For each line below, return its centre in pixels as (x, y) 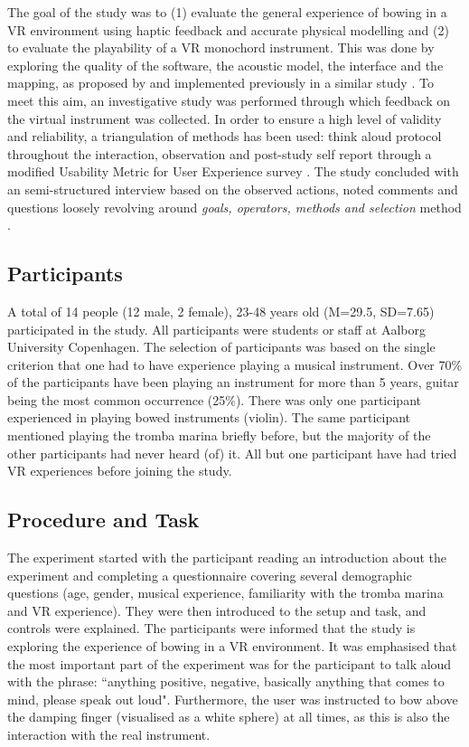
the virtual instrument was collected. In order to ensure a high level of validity (225, 118)
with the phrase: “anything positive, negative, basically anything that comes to (226, 681)
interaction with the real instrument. (109, 734)
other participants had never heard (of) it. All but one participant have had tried (232, 453)
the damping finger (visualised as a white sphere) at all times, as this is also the (229, 717)
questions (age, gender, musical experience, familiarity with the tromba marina (225, 593)
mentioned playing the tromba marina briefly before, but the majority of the (219, 435)
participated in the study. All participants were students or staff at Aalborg (216, 329)
